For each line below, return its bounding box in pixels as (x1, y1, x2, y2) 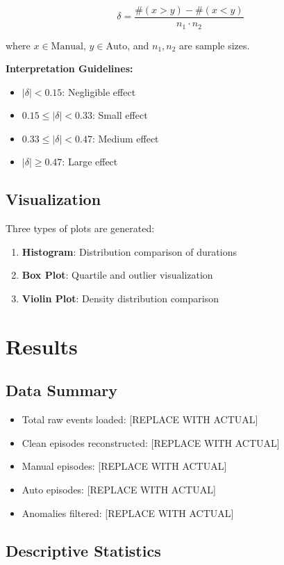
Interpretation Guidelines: (6, 61, 133, 76)
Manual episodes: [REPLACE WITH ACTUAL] (22, 459, 227, 473)
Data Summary (6, 379, 117, 401)
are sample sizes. (179, 38, 250, 52)
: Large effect (62, 154, 118, 169)
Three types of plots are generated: (6, 221, 155, 236)
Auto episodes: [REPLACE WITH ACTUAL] (22, 482, 216, 497)
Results (6, 331, 78, 360)
